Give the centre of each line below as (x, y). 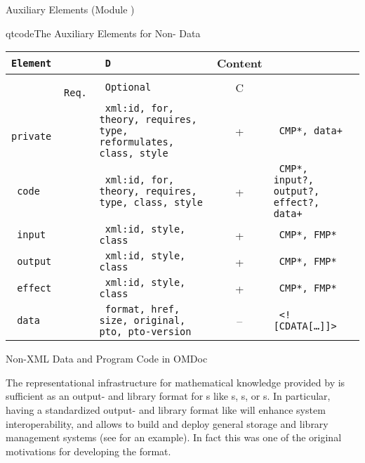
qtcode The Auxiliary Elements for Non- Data (103, 33)
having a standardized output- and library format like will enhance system (166, 409)
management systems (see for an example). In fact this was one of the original (174, 437)
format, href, (142, 309)
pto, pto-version (145, 332)
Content (240, 63)
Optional (128, 87)
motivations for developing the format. (88, 451)
